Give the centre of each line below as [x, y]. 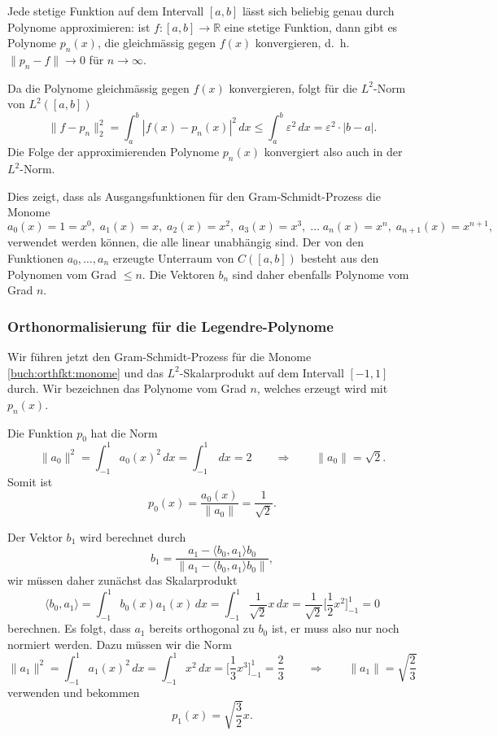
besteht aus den [340, 257]
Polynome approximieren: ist [79, 26]
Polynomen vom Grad [62, 274]
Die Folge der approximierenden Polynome [114, 152]
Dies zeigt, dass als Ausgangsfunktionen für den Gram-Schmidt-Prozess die [194, 196]
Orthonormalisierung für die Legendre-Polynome [170, 326]
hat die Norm [124, 432]
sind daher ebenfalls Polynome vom [321, 274]
